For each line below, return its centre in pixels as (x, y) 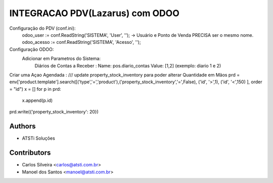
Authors (22, 126)
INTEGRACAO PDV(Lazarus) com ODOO (94, 13)
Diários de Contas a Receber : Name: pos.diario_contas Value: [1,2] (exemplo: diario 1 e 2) (128, 66)
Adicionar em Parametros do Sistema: (61, 58)
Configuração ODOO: (32, 49)
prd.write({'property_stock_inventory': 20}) (54, 112)
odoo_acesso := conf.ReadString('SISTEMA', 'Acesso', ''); (81, 42)
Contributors (30, 153)
